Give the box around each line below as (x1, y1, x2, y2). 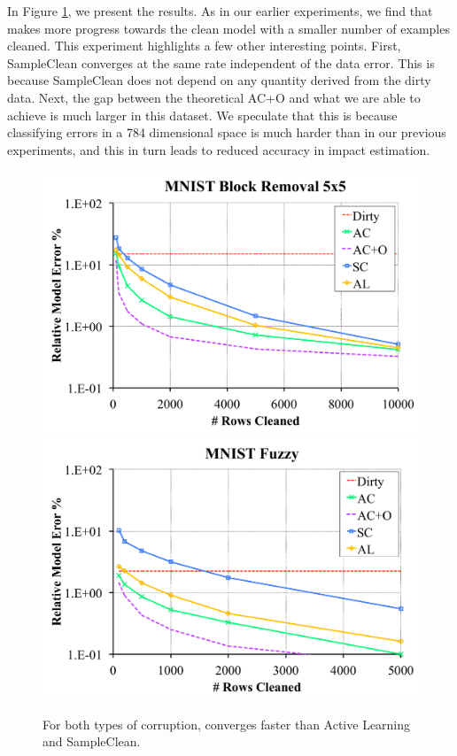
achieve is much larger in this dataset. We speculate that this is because (7, 105, 398, 124)
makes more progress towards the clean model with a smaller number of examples (7, 19, 450, 37)
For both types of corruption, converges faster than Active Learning (43, 714, 411, 733)
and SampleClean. (43, 732, 141, 751)
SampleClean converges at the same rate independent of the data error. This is (7, 53, 435, 72)
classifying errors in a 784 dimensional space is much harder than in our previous (7, 123, 446, 142)
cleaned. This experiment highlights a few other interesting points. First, (7, 36, 401, 55)
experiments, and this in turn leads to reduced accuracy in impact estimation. (7, 140, 430, 158)
